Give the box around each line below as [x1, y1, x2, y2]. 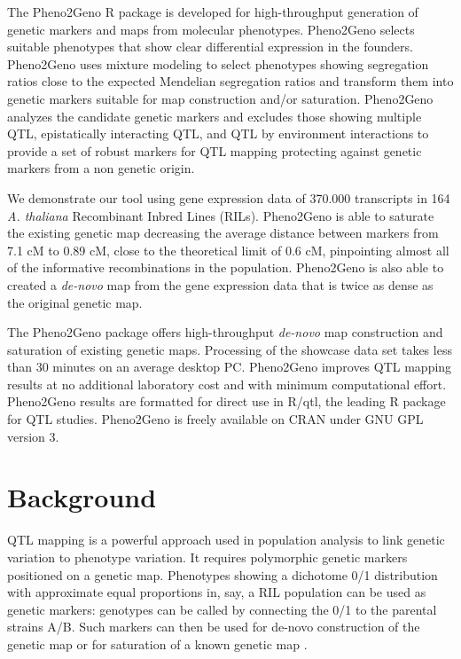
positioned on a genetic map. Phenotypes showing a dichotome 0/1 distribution [7, 565, 438, 584]
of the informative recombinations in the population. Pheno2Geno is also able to [7, 258, 444, 277]
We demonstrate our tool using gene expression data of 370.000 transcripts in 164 [7, 188, 450, 207]
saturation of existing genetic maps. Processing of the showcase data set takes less [7, 340, 452, 358]
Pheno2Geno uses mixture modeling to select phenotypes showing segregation [7, 54, 429, 73]
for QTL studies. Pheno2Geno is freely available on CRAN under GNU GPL [7, 410, 424, 428]
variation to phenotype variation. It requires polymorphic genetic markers [7, 547, 408, 566]
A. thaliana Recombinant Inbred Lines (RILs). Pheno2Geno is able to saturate [7, 206, 434, 224]
